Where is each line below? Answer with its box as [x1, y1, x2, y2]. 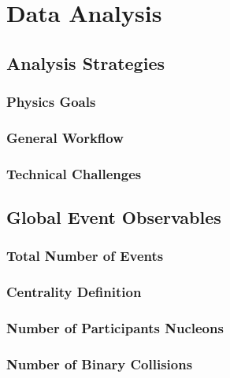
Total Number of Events [6, 246, 164, 266]
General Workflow [6, 127, 124, 147]
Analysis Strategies [6, 50, 165, 75]
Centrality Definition [6, 282, 142, 302]
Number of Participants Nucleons [6, 318, 224, 338]
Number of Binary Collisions [6, 354, 193, 373]
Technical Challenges [6, 163, 142, 183]
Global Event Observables [6, 205, 221, 229]
